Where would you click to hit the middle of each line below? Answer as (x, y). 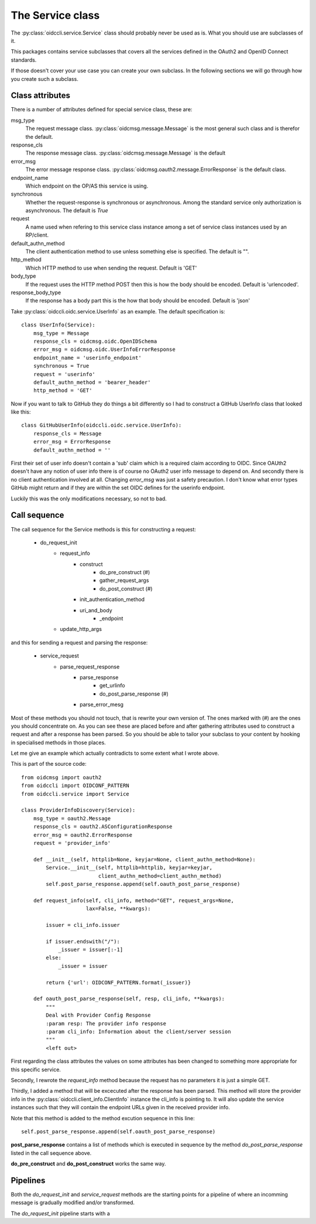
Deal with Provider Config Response (99, 1015)
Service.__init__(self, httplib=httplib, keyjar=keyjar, (129, 868)
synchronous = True (61, 366)
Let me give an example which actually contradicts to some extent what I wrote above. (115, 754)
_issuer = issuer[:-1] (91, 950)
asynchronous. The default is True (67, 210)
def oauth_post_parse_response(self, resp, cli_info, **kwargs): (129, 999)
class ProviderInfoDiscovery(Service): (78, 810)
